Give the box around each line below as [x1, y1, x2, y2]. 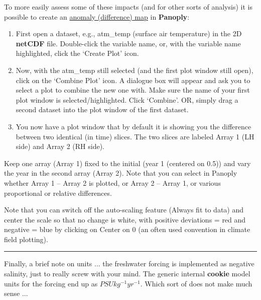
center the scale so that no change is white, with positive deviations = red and [4, 214, 246, 224]
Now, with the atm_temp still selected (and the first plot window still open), [16, 64, 253, 75]
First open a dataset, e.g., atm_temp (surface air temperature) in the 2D [16, 28, 242, 39]
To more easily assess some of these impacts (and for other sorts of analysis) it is [4, 2, 252, 12]
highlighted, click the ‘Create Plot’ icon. [16, 48, 139, 58]
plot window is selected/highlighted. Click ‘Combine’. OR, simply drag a [16, 94, 238, 105]
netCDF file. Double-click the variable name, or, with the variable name [16, 38, 241, 48]
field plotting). [4, 234, 48, 244]
